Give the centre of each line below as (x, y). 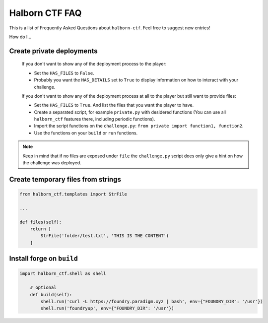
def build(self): (51, 294)
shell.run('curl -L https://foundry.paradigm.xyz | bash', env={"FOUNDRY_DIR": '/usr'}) (152, 301)
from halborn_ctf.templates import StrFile (73, 194)
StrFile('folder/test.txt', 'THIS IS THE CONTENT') (105, 236)
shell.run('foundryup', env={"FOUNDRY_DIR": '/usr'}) (107, 308)
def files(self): (41, 222)
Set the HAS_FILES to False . (64, 73)
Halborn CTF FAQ (45, 13)
